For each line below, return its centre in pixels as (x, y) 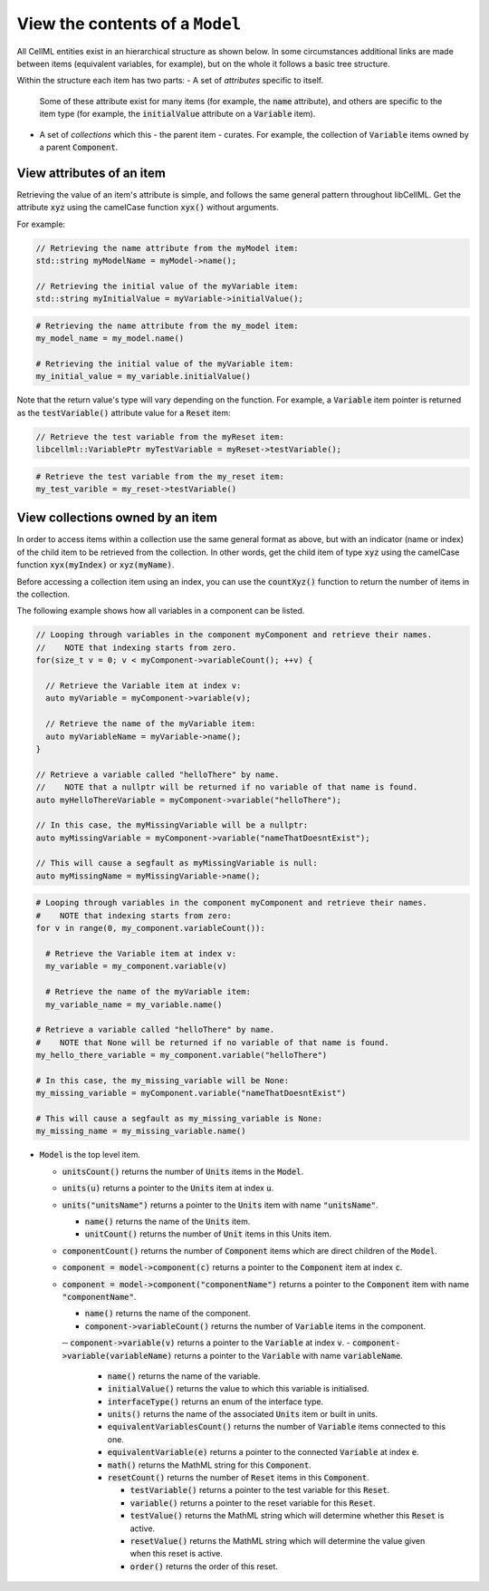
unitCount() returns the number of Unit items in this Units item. (208, 1234)
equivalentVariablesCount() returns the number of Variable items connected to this (277, 1427)
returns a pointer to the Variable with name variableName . (288, 1355)
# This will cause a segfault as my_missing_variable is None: (179, 1119)
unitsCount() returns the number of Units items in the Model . (182, 1171)
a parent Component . (79, 147)
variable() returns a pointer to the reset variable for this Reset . (253, 1503)
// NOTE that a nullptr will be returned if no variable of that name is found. (227, 787)
